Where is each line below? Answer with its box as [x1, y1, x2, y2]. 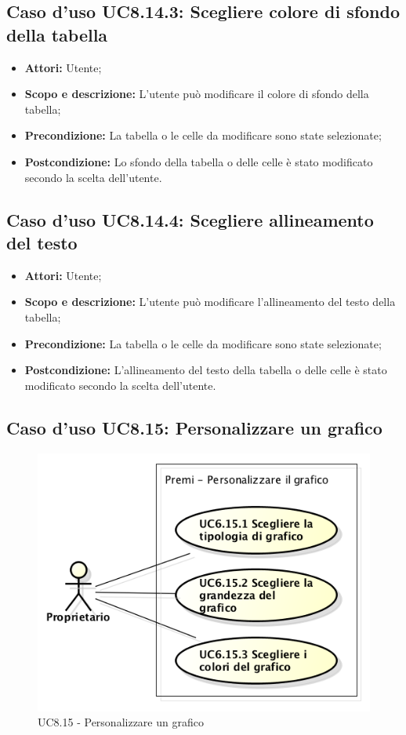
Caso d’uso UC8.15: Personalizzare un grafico [6, 415, 382, 439]
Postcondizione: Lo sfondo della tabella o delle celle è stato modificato [24, 153, 373, 169]
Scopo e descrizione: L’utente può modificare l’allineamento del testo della [24, 293, 396, 310]
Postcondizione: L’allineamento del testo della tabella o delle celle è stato [24, 362, 387, 378]
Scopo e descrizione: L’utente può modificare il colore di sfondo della [24, 86, 369, 102]
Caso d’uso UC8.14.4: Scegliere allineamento [6, 207, 374, 231]
